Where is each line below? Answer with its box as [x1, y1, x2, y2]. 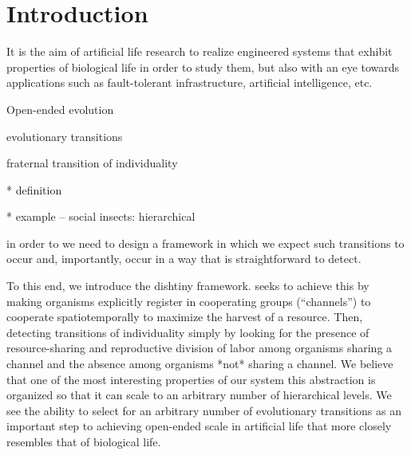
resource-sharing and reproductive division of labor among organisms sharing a [6, 339, 393, 356]
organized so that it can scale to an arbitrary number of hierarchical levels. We [6, 386, 392, 403]
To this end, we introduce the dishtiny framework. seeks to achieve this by [6, 277, 370, 294]
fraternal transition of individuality [6, 155, 178, 171]
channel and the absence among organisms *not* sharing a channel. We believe [6, 355, 393, 372]
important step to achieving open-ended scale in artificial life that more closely [6, 418, 392, 434]
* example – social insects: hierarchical [6, 208, 196, 225]
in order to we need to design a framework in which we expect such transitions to [6, 234, 405, 251]
